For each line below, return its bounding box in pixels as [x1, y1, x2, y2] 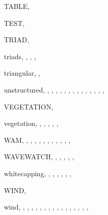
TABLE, [4, 1, 30, 11]
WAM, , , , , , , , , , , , [4, 134, 71, 145]
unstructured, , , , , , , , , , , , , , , [4, 84, 105, 95]
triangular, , [4, 68, 41, 78]
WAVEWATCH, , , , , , [4, 151, 74, 162]
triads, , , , [4, 51, 36, 61]
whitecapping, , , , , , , [4, 168, 72, 178]
